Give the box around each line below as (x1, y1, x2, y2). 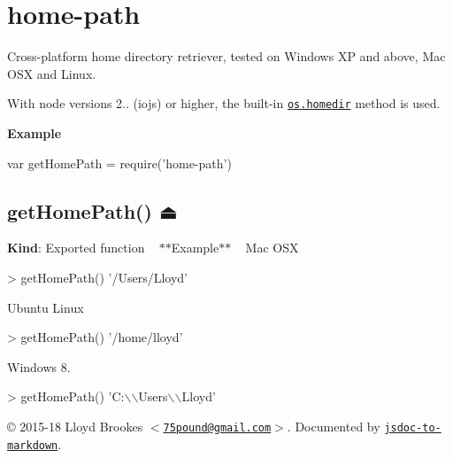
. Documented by (287, 416, 380, 435)
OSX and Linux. (7, 64, 96, 82)
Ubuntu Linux (7, 298, 84, 316)
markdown (7, 439, 58, 452)
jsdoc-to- (384, 421, 441, 434)
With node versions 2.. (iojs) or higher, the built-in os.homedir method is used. (7, 94, 441, 113)
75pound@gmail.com (163, 421, 272, 434)
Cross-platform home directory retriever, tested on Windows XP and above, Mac (7, 47, 446, 66)
